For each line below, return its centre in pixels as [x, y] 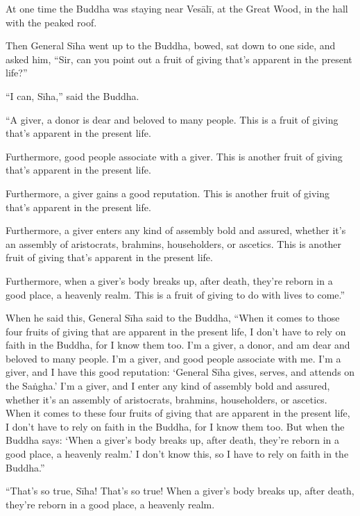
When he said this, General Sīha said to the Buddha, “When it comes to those [173, 318]
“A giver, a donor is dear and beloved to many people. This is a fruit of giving [172, 119]
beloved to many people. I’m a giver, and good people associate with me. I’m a [173, 358]
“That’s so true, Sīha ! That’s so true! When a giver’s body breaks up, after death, [180, 491]
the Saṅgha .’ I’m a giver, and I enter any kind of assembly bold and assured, [168, 386]
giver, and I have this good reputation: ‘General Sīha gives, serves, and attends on [180, 372]
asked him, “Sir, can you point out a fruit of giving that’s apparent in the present [179, 59]
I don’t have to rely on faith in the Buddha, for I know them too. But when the [175, 426]
